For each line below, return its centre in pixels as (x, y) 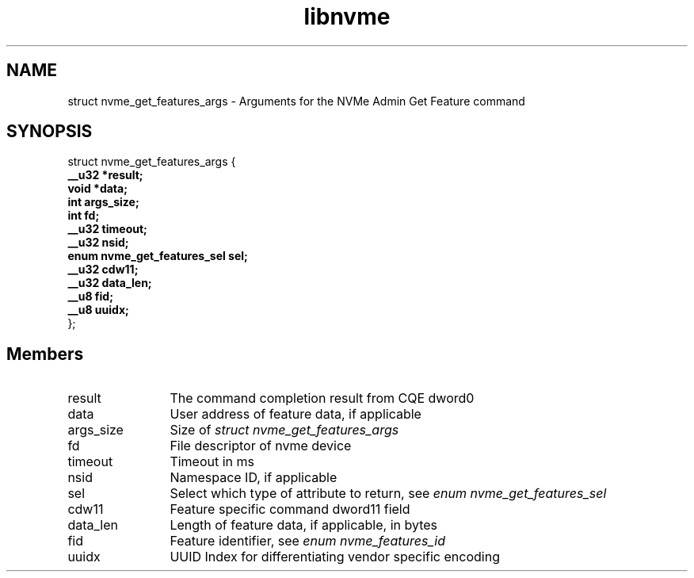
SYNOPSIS (50, 132)
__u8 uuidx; (98, 310)
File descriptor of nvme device (261, 446)
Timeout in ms (212, 462)
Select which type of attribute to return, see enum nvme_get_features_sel (388, 494)
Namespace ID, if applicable (254, 478)
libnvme (347, 17)
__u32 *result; (105, 175)
